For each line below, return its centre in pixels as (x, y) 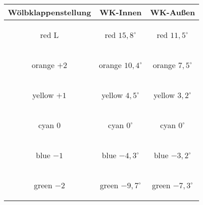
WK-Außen (173, 12)
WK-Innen (121, 12)
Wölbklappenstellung (50, 12)
